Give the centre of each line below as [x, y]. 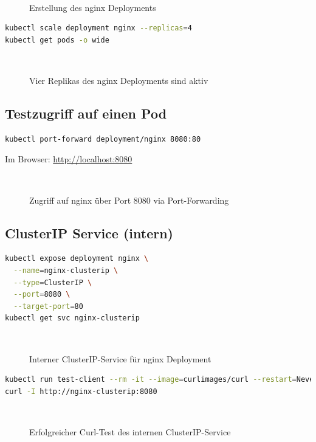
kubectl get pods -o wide [57, 40]
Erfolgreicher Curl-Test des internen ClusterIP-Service [130, 431]
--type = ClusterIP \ [53, 282]
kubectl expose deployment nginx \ [77, 259]
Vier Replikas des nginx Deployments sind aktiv [119, 80]
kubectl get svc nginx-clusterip [72, 318]
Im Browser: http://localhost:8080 [69, 159]
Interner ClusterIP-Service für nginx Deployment [120, 358]
